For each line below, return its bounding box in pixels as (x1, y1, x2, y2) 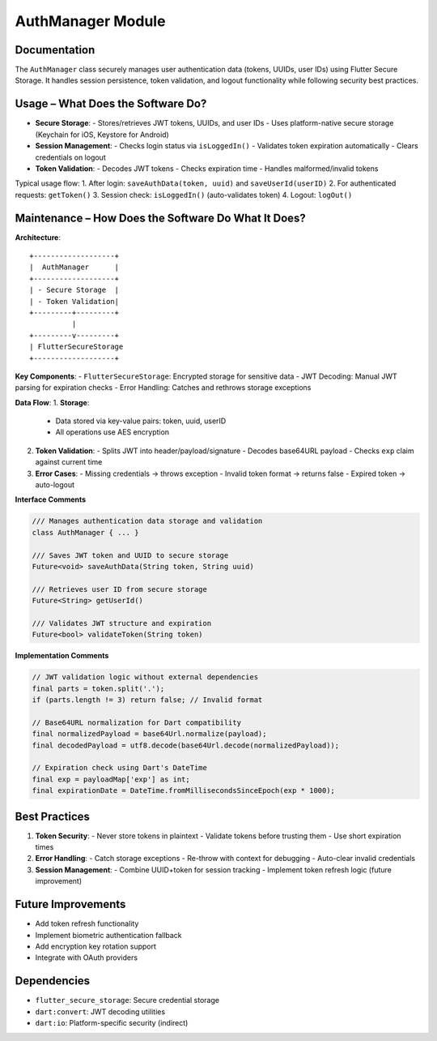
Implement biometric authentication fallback (35, 930, 182, 940)
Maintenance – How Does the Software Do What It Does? (15, 211, 307, 225)
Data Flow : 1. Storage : (15, 397, 90, 407)
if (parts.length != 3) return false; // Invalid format (32, 696, 263, 705)
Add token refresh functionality (35, 919, 139, 928)
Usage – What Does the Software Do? (15, 97, 207, 111)
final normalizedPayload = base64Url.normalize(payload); (32, 730, 267, 739)
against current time (35, 457, 103, 467)
